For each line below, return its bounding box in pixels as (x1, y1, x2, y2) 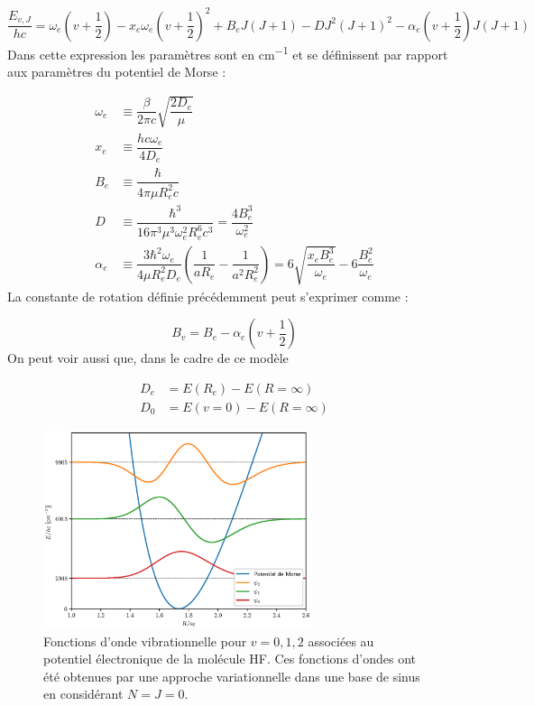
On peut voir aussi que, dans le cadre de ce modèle (7, 348, 289, 367)
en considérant (43, 684, 124, 703)
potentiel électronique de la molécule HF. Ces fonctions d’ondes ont (43, 649, 417, 668)
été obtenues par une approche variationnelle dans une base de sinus (43, 666, 420, 685)
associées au (308, 631, 374, 650)
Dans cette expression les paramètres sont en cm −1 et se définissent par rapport (7, 42, 448, 63)
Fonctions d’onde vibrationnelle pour (43, 631, 247, 650)
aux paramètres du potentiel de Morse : (7, 61, 226, 80)
